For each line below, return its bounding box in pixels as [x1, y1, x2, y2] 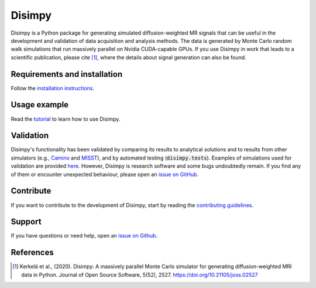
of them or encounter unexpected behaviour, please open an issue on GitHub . [11, 171, 199, 178]
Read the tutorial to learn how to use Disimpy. [11, 115, 121, 123]
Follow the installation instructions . [11, 84, 95, 92]
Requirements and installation [11, 69, 123, 79]
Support [11, 217, 42, 227]
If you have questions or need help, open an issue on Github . [11, 232, 158, 239]
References [11, 248, 54, 257]
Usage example [11, 100, 69, 110]
